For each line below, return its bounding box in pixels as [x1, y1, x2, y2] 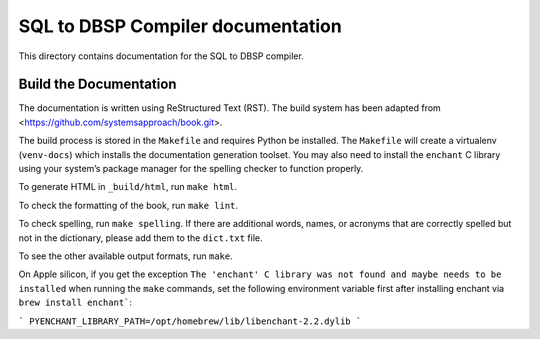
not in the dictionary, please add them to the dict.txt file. [18, 231, 263, 244]
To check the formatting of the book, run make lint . [18, 199, 239, 211]
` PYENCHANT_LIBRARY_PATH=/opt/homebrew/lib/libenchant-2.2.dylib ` [18, 315, 362, 327]
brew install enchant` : [18, 296, 133, 309]
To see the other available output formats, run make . [18, 250, 234, 262]
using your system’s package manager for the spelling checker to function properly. [18, 163, 364, 175]
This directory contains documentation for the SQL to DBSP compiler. [18, 50, 304, 62]
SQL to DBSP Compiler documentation [18, 15, 342, 37]
